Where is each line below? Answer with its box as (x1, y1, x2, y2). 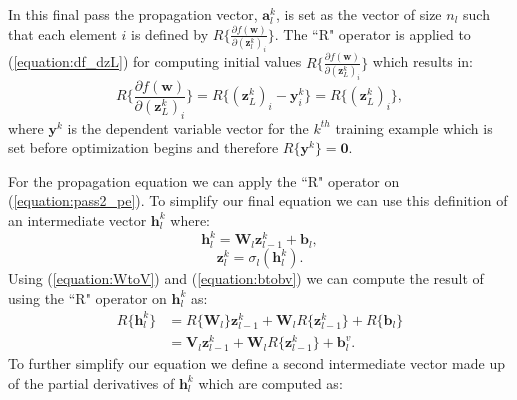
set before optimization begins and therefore (8, 137, 279, 158)
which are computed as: (198, 372, 343, 393)
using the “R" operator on (8, 287, 167, 308)
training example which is (335, 117, 493, 138)
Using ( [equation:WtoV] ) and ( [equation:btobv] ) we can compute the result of (8, 268, 484, 289)
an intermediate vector (8, 209, 147, 230)
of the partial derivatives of (8, 372, 175, 393)
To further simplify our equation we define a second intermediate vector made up (8, 353, 505, 374)
